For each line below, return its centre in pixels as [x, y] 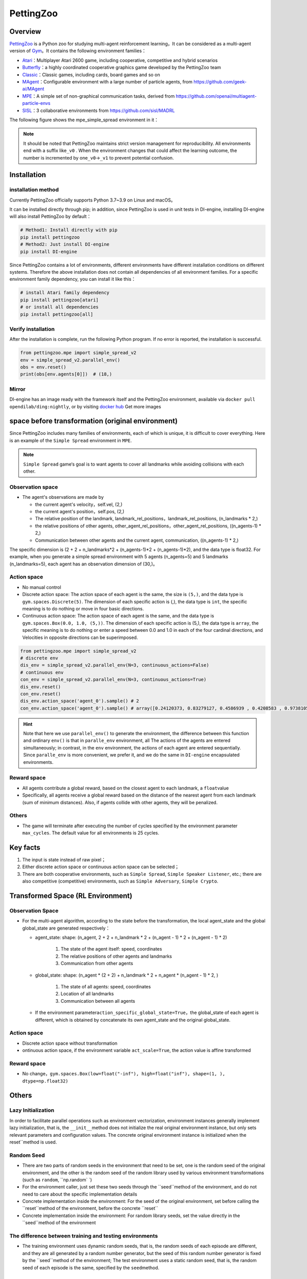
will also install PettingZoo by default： [50, 216]
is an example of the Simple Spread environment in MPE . [71, 440]
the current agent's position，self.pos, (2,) [80, 511]
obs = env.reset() [43, 367]
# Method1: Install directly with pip [69, 230]
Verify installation [32, 329]
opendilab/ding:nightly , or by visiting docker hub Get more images [85, 406]
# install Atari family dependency [65, 293]
